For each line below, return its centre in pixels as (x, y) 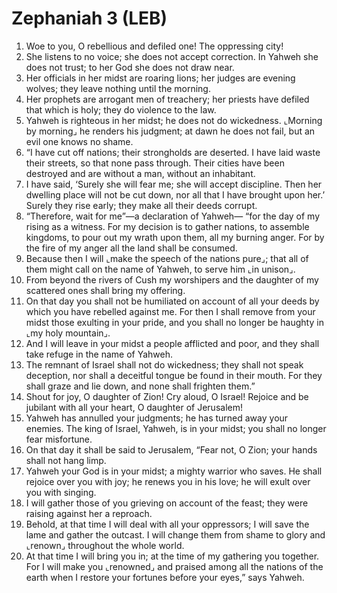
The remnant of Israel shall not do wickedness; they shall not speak (164, 364)
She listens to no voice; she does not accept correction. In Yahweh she (172, 56)
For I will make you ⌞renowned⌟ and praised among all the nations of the (174, 566)
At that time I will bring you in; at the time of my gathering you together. (172, 556)
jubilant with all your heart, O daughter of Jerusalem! (134, 407)
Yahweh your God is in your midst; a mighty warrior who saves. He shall (174, 471)
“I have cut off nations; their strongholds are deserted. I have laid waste (173, 152)
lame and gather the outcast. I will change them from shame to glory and (175, 534)
